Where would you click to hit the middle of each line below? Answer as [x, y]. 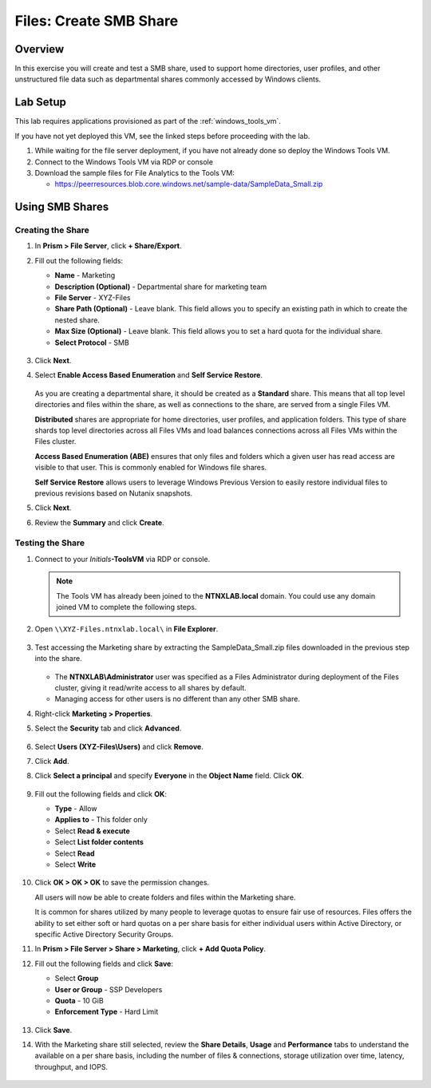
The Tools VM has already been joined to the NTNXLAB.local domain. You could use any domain [215, 595]
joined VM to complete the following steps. [127, 607]
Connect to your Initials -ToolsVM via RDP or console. [123, 559]
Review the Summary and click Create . [99, 522]
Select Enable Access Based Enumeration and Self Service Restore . [149, 375]
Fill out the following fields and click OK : [101, 793]
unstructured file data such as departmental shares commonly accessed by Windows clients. [168, 79]
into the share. [59, 659]
